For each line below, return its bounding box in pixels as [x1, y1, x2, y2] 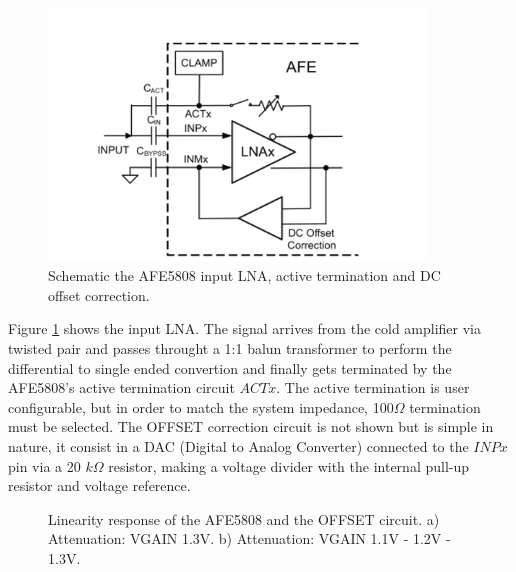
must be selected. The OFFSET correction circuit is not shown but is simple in [8, 416, 494, 437]
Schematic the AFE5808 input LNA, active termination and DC [48, 265, 441, 286]
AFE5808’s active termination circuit [8, 377, 235, 398]
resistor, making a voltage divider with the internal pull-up [108, 455, 470, 476]
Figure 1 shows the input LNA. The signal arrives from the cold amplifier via [8, 318, 482, 339]
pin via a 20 [8, 455, 81, 476]
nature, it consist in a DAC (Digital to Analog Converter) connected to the [8, 435, 469, 456]
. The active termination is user [276, 377, 470, 398]
